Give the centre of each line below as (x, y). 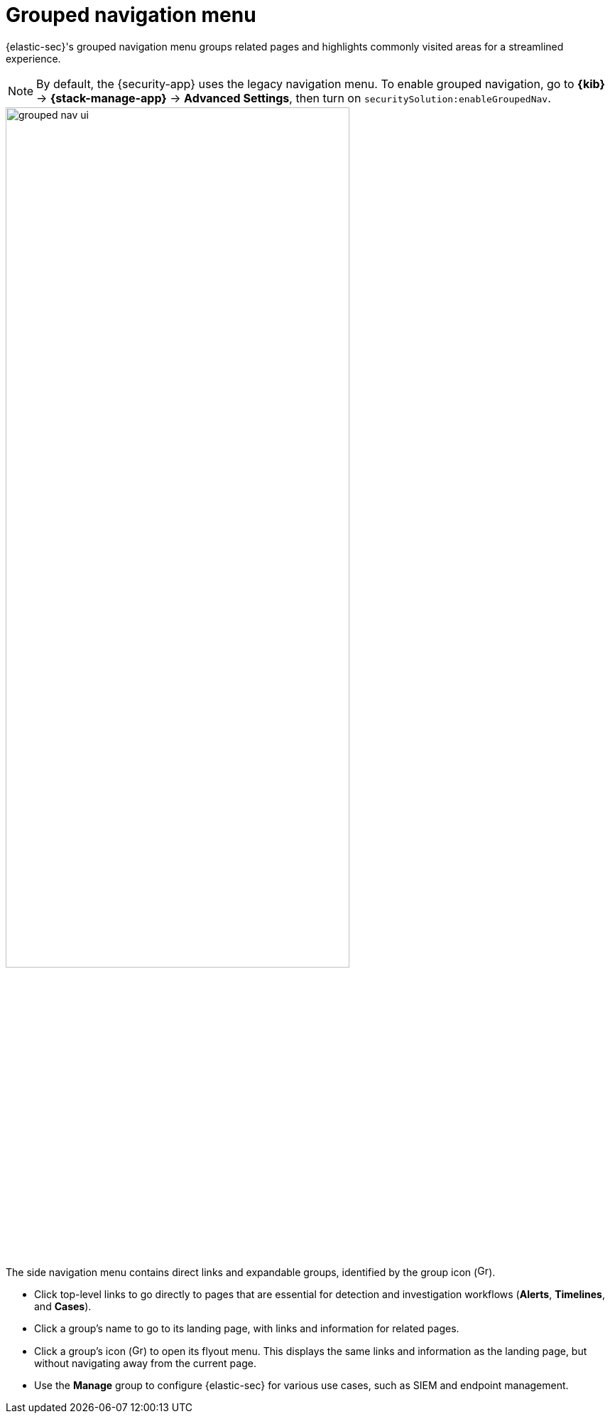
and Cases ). (63, 1306)
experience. (33, 58)
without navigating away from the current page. (145, 1363)
